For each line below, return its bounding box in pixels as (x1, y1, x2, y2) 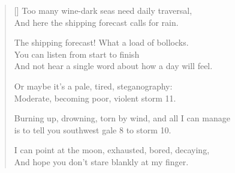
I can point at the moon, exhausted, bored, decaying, (14, 144, 210, 156)
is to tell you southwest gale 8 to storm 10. (14, 123, 171, 136)
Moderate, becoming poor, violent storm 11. (14, 91, 176, 104)
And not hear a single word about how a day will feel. (14, 59, 213, 72)
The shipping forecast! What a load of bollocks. (14, 36, 189, 49)
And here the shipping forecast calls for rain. (14, 16, 179, 28)
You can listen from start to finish (14, 47, 140, 60)
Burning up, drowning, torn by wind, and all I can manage (14, 112, 230, 124)
